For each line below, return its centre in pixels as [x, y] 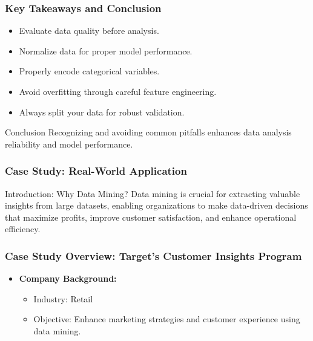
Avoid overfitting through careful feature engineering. [118, 91]
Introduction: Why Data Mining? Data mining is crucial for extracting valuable [153, 193]
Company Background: [68, 278]
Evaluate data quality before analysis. [89, 31]
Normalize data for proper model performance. [106, 50]
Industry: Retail [63, 298]
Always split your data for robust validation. [102, 112]
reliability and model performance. [69, 144]
